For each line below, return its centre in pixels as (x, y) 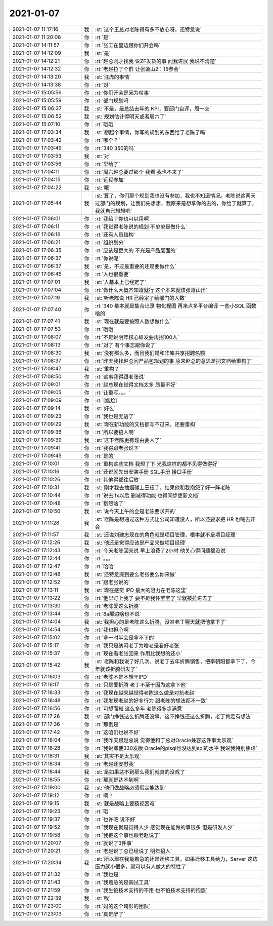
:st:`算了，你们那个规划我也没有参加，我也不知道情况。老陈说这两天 (175, 196)
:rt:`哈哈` (105, 566)
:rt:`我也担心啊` (112, 630)
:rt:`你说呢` (107, 258)
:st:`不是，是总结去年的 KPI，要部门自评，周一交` (153, 108)
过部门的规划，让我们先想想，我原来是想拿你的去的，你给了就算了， (176, 203)
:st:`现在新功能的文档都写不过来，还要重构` (146, 424)
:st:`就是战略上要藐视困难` (126, 803)
